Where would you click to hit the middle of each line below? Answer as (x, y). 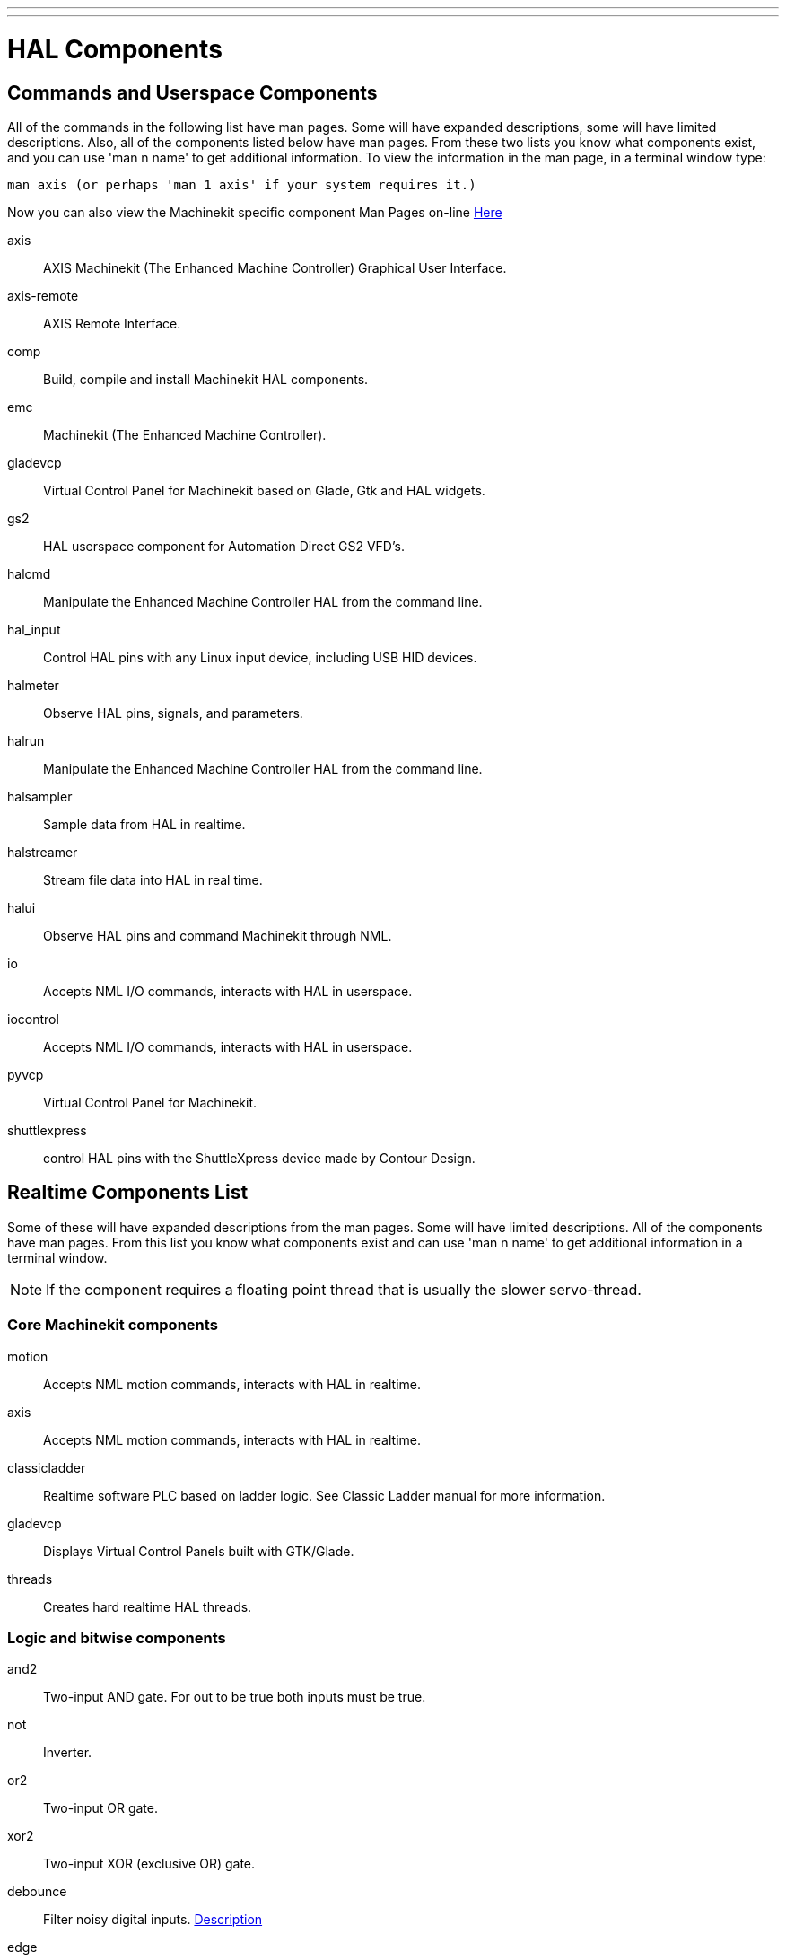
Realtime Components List (128, 1193)
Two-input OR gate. (100, 1808)
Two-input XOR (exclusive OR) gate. (149, 1864)
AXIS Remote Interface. (112, 323)
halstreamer (43, 852)
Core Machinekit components (113, 1325)
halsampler (40, 796)
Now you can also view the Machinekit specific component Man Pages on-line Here (255, 212)
